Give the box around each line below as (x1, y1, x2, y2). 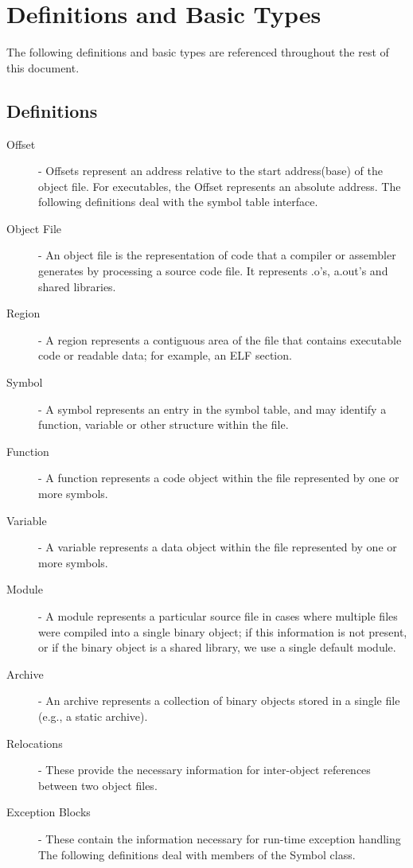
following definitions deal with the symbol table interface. (38, 193, 318, 210)
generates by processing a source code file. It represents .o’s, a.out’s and (38, 263, 388, 279)
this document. (6, 59, 80, 76)
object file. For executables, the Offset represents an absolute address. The (38, 177, 401, 194)
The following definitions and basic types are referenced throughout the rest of (6, 44, 389, 60)
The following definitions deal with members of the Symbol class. (38, 846, 356, 862)
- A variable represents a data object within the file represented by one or (38, 539, 397, 555)
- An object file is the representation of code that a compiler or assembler (38, 247, 396, 263)
